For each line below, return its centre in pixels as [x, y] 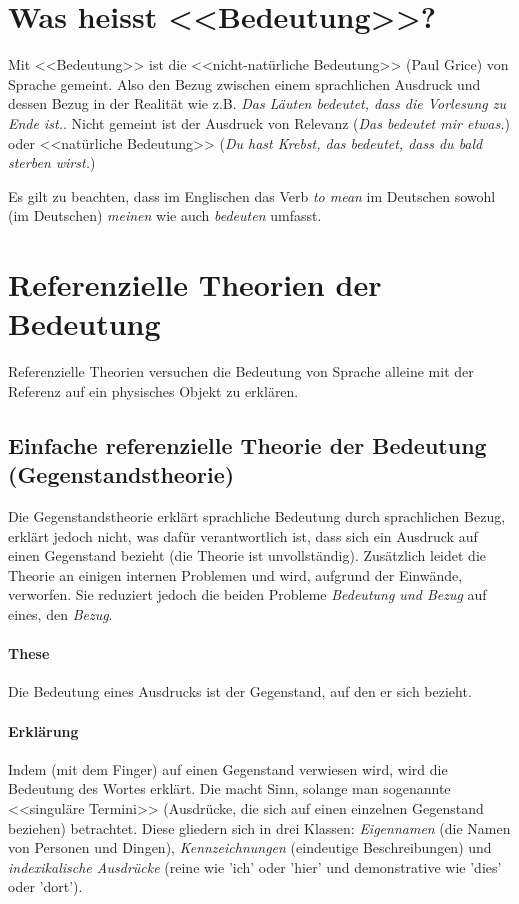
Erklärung [43, 730]
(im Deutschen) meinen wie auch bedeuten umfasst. [165, 215]
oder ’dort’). [45, 886]
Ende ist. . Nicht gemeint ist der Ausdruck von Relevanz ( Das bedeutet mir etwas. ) [259, 122]
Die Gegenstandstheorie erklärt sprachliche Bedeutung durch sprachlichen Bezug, [257, 515]
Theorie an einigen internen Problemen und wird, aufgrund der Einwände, [235, 574]
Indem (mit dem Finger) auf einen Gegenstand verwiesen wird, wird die [228, 768]
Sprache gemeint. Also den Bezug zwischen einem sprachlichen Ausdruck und [244, 83]
